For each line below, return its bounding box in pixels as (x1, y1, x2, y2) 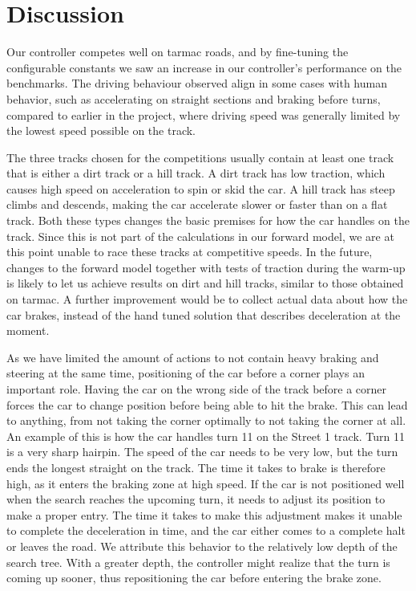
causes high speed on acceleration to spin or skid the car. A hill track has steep (6, 180, 395, 197)
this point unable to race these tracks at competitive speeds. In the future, (6, 243, 373, 260)
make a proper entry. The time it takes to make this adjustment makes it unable (6, 506, 402, 523)
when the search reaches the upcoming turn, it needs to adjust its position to (6, 491, 386, 507)
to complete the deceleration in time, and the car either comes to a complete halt (6, 522, 406, 539)
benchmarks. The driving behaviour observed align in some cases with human (6, 75, 387, 92)
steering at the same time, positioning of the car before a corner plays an (6, 365, 365, 381)
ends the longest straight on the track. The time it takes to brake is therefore (6, 459, 386, 475)
